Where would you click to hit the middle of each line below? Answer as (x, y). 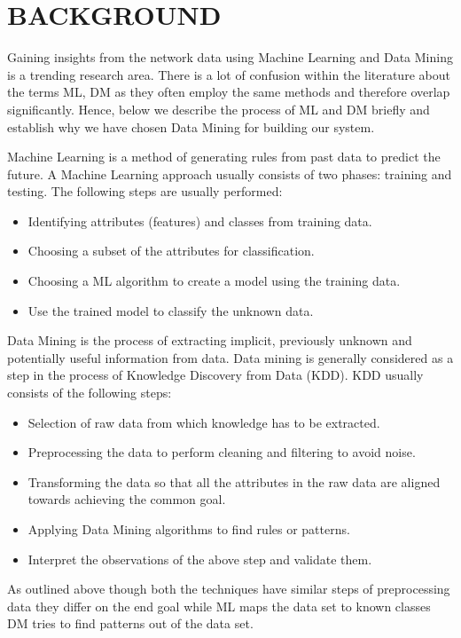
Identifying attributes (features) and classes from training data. (200, 221)
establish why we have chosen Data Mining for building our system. (191, 126)
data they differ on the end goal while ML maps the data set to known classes (219, 606)
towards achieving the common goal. (127, 499)
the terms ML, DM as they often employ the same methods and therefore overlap (229, 92)
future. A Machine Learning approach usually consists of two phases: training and (230, 173)
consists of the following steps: (90, 393)
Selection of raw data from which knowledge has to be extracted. (204, 422)
